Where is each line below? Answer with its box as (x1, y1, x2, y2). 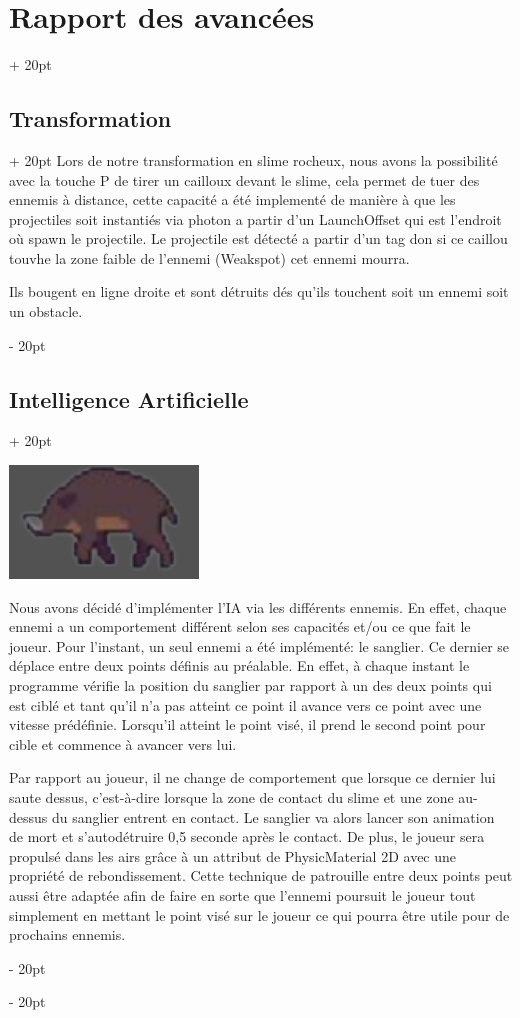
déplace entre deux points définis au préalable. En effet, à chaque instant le (9, 655, 470, 676)
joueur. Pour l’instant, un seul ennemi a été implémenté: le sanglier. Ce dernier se (9, 635, 510, 656)
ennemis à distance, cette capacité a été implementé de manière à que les (9, 189, 456, 210)
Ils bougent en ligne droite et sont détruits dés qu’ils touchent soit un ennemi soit (9, 281, 509, 302)
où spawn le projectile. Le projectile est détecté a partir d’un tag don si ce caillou (9, 228, 508, 249)
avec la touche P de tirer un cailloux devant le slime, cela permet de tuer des (9, 169, 480, 190)
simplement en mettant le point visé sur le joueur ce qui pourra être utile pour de (9, 904, 510, 925)
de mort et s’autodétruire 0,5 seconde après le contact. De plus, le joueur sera (9, 826, 485, 847)
